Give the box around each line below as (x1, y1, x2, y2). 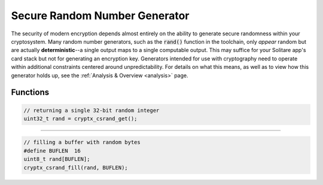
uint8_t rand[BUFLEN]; (23, 156, 90, 163)
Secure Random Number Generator (11, 9, 190, 22)
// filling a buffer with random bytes (23, 139, 141, 146)
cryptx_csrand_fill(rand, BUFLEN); (23, 164, 128, 171)
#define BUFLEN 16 (23, 147, 81, 154)
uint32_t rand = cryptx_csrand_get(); (23, 115, 138, 122)
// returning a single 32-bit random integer (23, 107, 160, 114)
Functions (11, 87, 50, 98)
